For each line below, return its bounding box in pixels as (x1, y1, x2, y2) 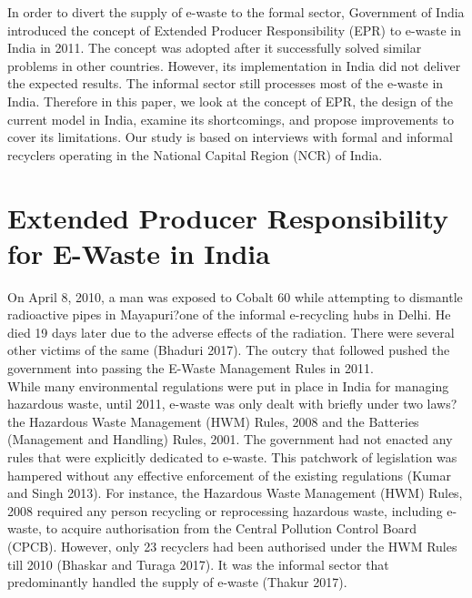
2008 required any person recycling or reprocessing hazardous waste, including (7, 501, 443, 520)
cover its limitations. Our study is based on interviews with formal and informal (7, 127, 453, 147)
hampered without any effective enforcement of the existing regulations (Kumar (7, 465, 451, 484)
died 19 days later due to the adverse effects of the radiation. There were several (7, 322, 455, 341)
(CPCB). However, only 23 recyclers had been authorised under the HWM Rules (7, 536, 457, 555)
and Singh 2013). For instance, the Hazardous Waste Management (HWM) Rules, (7, 483, 463, 502)
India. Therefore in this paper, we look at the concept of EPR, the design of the (7, 91, 454, 110)
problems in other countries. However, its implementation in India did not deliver (7, 56, 461, 75)
